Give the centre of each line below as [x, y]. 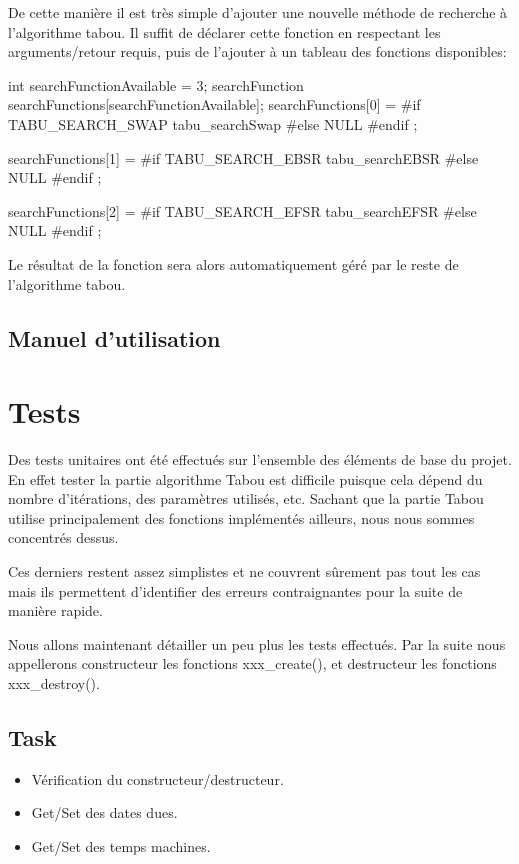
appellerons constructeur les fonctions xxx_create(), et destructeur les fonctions [252, 663]
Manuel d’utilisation [114, 337]
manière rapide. [55, 610]
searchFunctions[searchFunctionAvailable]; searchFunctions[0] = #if [214, 104]
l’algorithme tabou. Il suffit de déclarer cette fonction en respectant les [224, 31]
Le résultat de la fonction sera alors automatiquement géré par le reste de [233, 263]
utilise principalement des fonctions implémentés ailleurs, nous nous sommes [241, 517]
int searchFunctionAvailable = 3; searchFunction [156, 84]
